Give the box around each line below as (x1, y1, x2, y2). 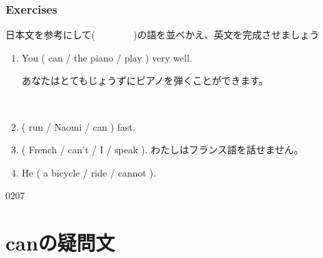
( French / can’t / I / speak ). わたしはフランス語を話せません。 (21, 142, 304, 157)
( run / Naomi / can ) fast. (21, 119, 135, 133)
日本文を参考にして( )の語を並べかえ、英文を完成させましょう (5, 27, 320, 42)
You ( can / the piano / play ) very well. (21, 50, 192, 64)
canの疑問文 (5, 229, 115, 257)
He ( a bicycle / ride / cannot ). (21, 165, 156, 179)
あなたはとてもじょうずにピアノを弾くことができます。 (21, 73, 269, 88)
